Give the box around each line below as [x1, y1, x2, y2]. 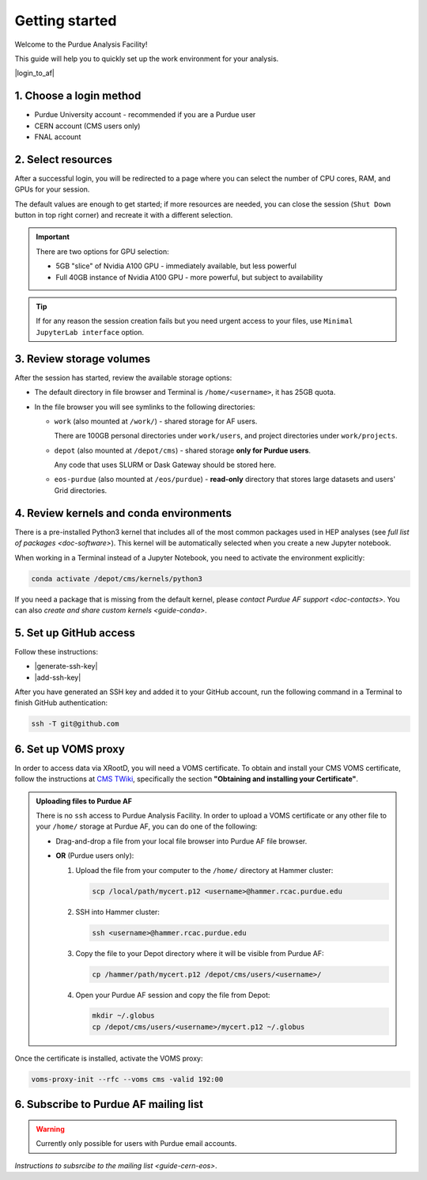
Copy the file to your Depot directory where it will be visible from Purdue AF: [75, 948, 324, 958]
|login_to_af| [14, 68, 55, 78]
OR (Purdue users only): [55, 851, 134, 860]
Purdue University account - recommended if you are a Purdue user [34, 110, 256, 120]
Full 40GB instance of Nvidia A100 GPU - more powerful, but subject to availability [55, 272, 323, 282]
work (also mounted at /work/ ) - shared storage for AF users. [54, 416, 258, 426]
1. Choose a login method [14, 89, 142, 103]
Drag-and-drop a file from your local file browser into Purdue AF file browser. [55, 836, 308, 846]
